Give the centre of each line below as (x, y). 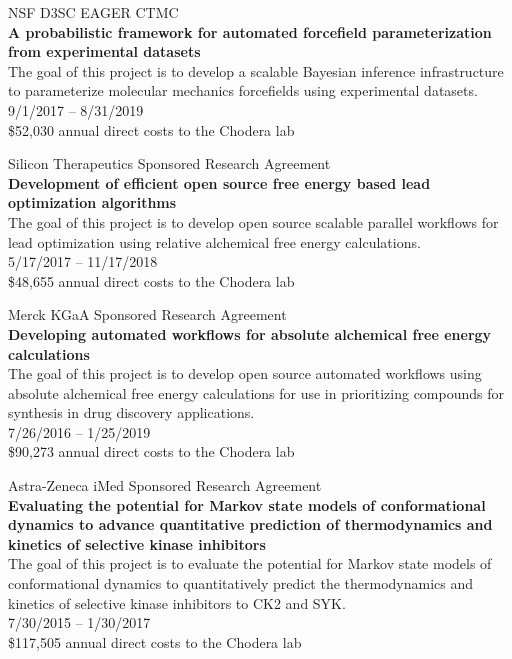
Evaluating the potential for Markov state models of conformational (247, 504)
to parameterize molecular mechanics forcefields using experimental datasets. (243, 90)
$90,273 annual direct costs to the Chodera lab (151, 451)
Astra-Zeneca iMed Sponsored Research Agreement (165, 485)
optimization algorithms (92, 202)
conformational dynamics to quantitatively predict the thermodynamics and (241, 583)
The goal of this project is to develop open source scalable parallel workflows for (253, 221)
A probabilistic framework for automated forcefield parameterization (250, 31)
